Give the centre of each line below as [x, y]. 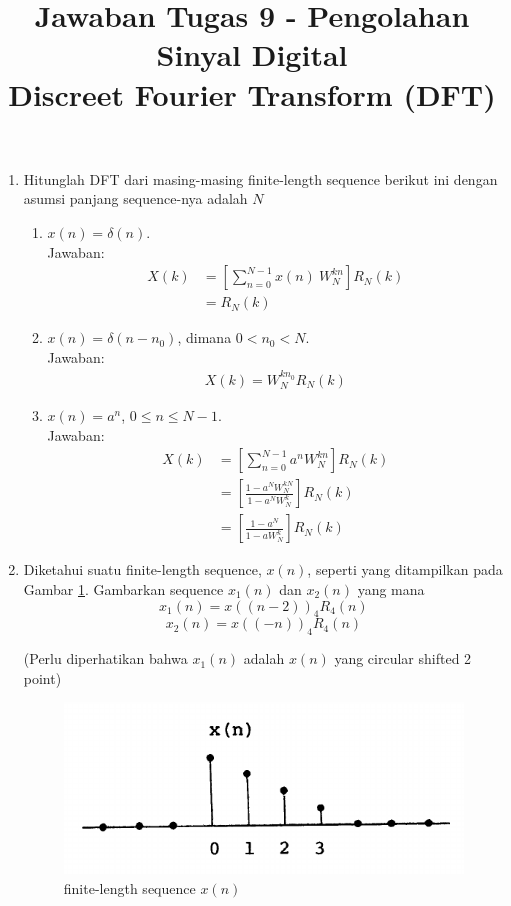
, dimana [204, 337]
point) [42, 677]
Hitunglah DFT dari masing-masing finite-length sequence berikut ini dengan [260, 178]
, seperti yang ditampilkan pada [405, 569]
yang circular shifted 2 [403, 658]
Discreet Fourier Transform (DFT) [252, 93]
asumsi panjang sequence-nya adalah [135, 198]
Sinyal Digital [252, 54]
